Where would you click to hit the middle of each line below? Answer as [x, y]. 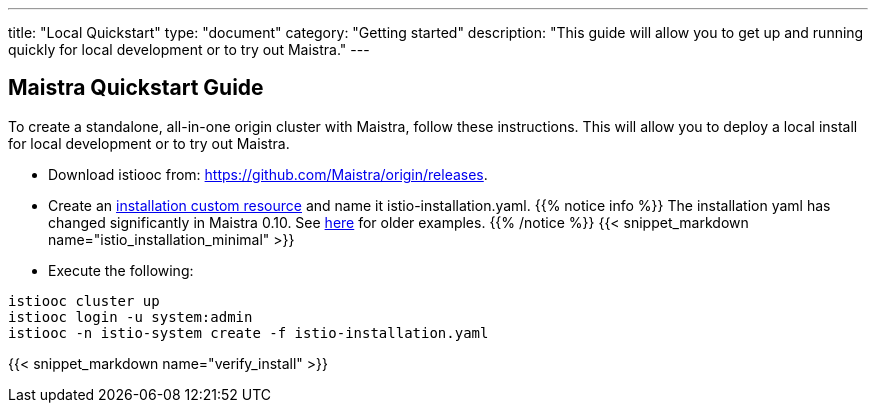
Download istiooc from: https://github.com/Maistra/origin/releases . [268, 174]
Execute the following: [121, 270]
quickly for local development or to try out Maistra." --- [189, 49]
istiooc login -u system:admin [130, 316]
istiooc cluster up [84, 300]
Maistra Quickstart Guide [136, 88]
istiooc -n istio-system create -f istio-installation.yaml [248, 332]
